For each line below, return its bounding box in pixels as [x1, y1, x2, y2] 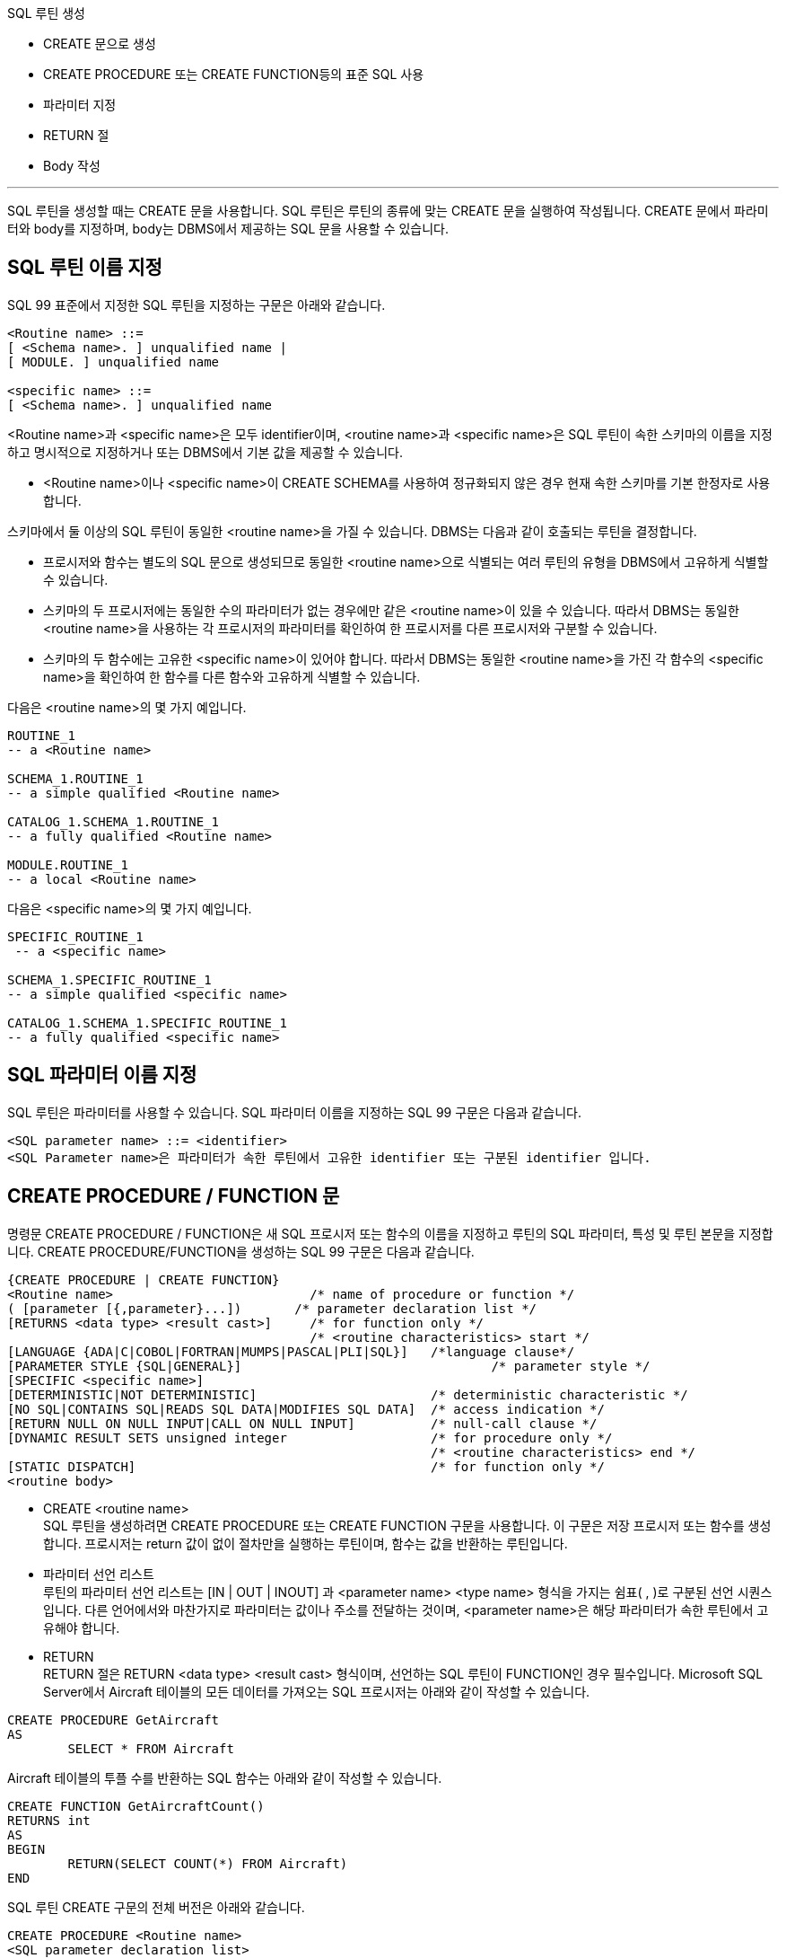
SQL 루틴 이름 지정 [7, 256, 162, 279]
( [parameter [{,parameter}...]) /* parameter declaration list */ [7, 1301, 537, 1316]
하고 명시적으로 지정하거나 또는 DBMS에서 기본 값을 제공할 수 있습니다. [7, 444, 404, 460]
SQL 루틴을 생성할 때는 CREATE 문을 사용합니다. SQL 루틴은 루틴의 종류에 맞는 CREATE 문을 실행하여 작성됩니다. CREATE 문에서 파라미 [7, 203, 769, 218]
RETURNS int [7, 1812, 91, 1828]
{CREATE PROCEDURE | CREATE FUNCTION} [7, 1272, 280, 1287]
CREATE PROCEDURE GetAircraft [7, 1712, 220, 1727]
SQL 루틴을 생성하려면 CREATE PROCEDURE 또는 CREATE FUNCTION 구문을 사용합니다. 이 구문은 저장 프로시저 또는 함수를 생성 [43, 1517, 772, 1533]
